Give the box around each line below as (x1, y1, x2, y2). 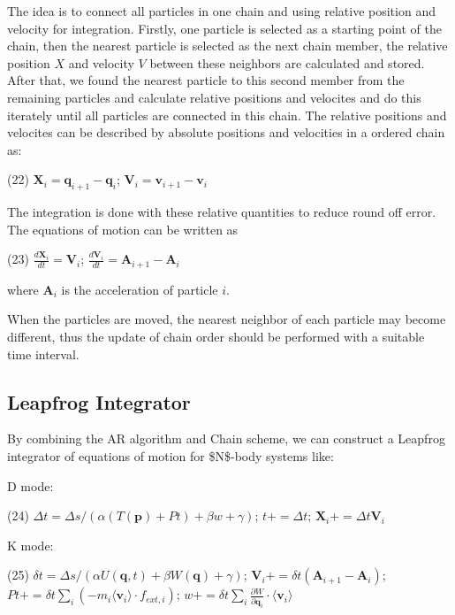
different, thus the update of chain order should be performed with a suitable (7, 327, 425, 345)
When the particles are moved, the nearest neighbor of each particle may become (7, 310, 446, 328)
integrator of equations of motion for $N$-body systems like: (7, 446, 334, 465)
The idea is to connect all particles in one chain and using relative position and (7, 2, 436, 19)
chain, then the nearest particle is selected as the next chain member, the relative (7, 36, 448, 55)
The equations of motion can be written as (7, 219, 239, 238)
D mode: (7, 476, 54, 495)
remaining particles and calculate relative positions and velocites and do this (7, 88, 421, 106)
